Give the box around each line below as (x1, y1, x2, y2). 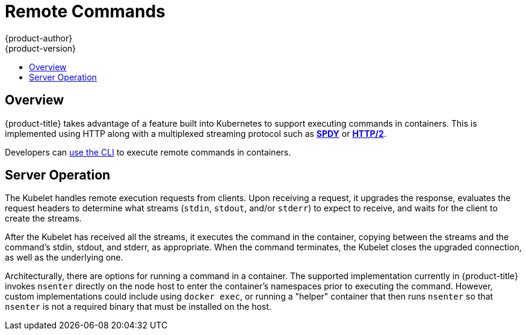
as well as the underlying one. (5, 252, 123, 263)
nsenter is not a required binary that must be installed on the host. (5, 301, 271, 312)
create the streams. (5, 213, 82, 224)
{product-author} (5, 32, 73, 43)
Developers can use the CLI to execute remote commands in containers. (5, 146, 291, 157)
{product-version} (5, 43, 76, 53)
